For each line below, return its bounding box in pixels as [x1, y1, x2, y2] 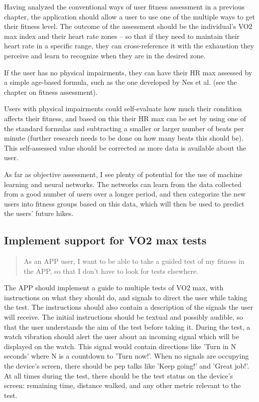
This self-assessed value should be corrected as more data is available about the [4, 142, 247, 153]
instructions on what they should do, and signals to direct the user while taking [4, 292, 248, 302]
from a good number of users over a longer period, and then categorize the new [4, 189, 246, 199]
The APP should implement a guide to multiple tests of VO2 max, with [4, 282, 224, 293]
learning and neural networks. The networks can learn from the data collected [4, 179, 242, 189]
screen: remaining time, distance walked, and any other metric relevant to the [4, 380, 241, 391]
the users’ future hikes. [4, 208, 74, 218]
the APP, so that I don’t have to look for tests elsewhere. [23, 265, 199, 276]
